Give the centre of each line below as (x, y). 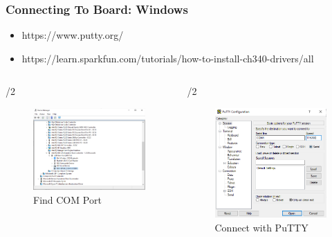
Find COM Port (67, 199)
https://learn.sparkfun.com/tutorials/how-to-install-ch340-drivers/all (168, 58)
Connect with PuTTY (261, 227)
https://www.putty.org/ (73, 35)
